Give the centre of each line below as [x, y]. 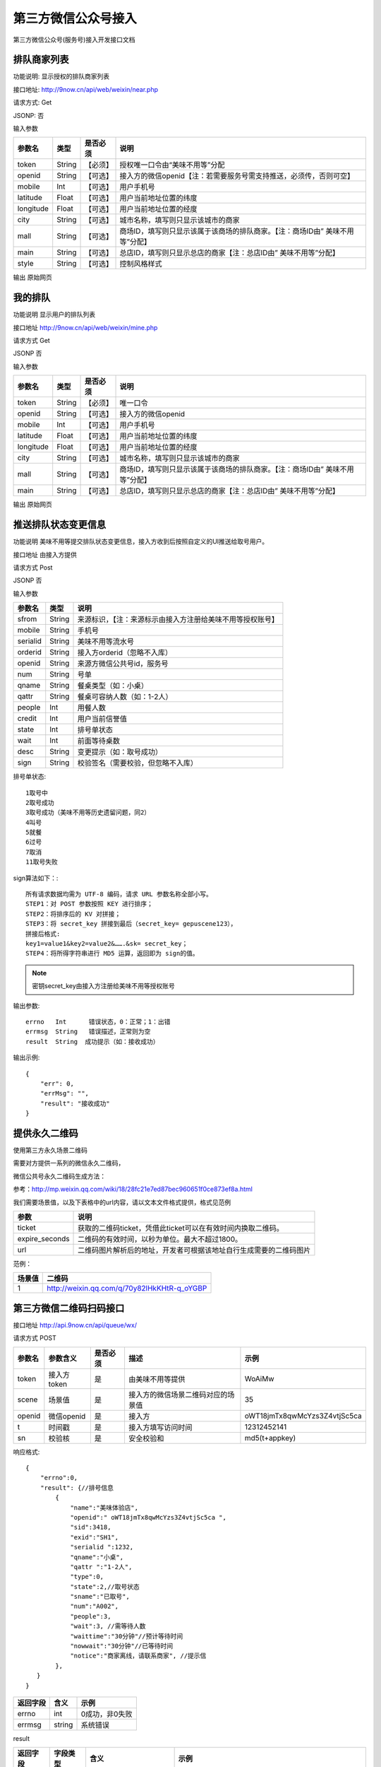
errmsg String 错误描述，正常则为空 [88, 1032]
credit [27, 719]
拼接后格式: [43, 934]
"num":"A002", [95, 1607]
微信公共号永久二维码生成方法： [59, 1176]
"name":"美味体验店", [104, 1508]
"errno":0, [59, 1478]
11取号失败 [42, 862]
